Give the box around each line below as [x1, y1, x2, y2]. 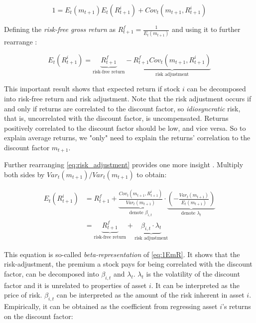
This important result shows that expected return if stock [4, 83, 180, 94]
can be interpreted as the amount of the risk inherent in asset [56, 290, 245, 300]
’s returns [222, 301, 251, 312]
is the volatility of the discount [146, 268, 240, 279]
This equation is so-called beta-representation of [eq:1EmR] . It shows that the [4, 249, 240, 259]
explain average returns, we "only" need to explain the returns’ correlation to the [4, 132, 251, 143]
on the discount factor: [4, 311, 73, 321]
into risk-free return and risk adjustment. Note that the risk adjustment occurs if [4, 93, 252, 103]
